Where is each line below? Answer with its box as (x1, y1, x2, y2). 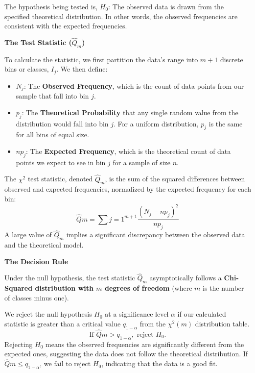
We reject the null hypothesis (4, 309, 92, 319)
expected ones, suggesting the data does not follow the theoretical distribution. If (4, 348, 248, 359)
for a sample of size (113, 157, 171, 167)
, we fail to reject (40, 358, 91, 369)
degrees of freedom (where (104, 283, 192, 293)
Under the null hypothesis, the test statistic (4, 273, 135, 283)
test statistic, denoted (27, 174, 93, 184)
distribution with (35, 283, 93, 293)
